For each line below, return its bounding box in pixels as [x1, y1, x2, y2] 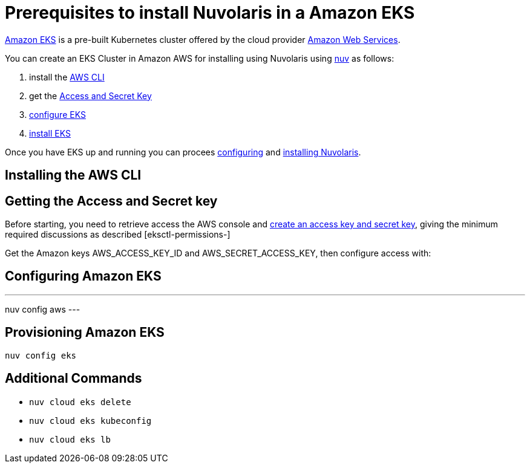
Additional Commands [5, 371, 142, 386]
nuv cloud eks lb [29, 434, 111, 444]
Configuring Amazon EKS [5, 268, 162, 284]
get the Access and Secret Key [29, 90, 152, 101]
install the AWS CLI [29, 71, 105, 82]
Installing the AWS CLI [5, 167, 142, 183]
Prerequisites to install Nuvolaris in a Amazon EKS [5, 2, 415, 23]
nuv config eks [5, 350, 77, 360]
